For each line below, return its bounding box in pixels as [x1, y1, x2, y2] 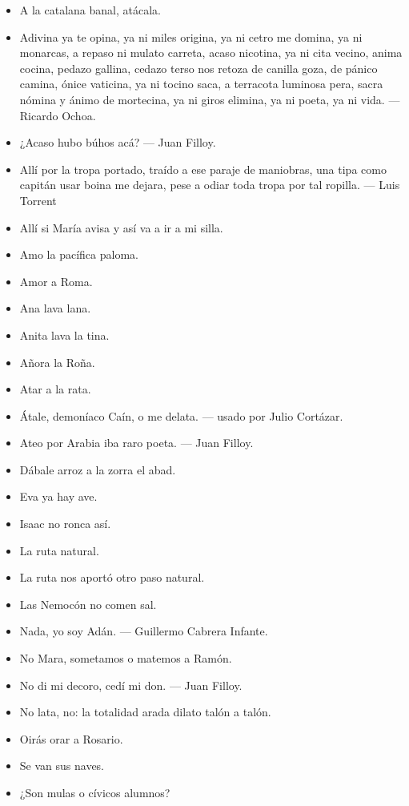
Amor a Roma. [19, 272, 93, 289]
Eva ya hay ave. [19, 488, 98, 505]
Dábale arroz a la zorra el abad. [19, 461, 176, 478]
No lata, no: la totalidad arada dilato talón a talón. [19, 703, 271, 720]
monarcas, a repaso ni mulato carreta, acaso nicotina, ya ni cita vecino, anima [19, 44, 403, 61]
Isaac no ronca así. [19, 515, 111, 532]
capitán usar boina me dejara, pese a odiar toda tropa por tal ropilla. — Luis [19, 176, 400, 193]
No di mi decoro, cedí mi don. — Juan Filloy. [19, 676, 243, 693]
